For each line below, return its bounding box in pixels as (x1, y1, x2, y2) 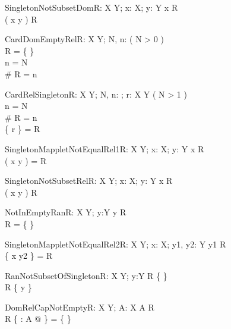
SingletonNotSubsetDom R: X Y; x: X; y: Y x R (5, 1, 178, 13)
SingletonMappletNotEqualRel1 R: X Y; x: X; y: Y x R (5, 142, 204, 155)
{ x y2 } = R (5, 249, 53, 262)
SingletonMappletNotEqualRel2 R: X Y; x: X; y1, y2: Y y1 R (5, 237, 226, 250)
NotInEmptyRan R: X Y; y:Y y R (5, 206, 126, 218)
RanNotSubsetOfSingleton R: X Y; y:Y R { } (5, 269, 167, 281)
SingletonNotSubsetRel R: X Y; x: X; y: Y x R (5, 174, 173, 187)
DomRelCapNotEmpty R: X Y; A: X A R (5, 300, 154, 313)
